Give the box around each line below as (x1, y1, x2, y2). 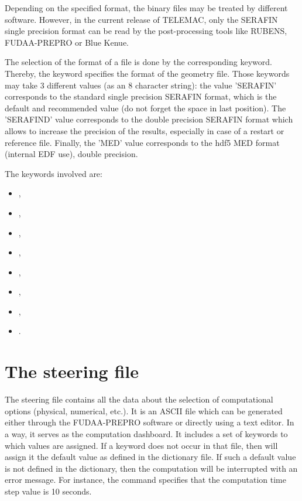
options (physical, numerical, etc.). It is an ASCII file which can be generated (5, 404, 283, 417)
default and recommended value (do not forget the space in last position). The (5, 101, 286, 114)
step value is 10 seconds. (5, 485, 92, 497)
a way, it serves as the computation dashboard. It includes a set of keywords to (5, 427, 288, 439)
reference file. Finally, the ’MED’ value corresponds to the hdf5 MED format (5, 136, 280, 148)
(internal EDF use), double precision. (5, 148, 138, 160)
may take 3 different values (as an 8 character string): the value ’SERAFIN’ (5, 79, 277, 91)
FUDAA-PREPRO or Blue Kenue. (5, 36, 129, 48)
